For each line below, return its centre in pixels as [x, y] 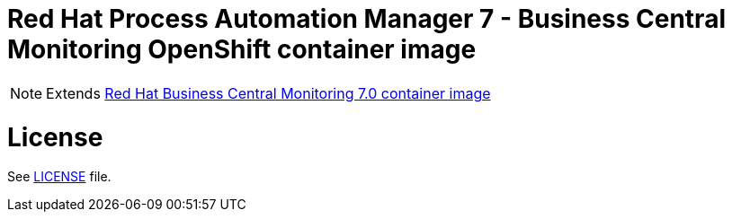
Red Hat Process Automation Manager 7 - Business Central [366, 19]
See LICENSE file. [59, 177]
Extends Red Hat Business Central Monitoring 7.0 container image [268, 93]
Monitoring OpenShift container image [242, 49]
